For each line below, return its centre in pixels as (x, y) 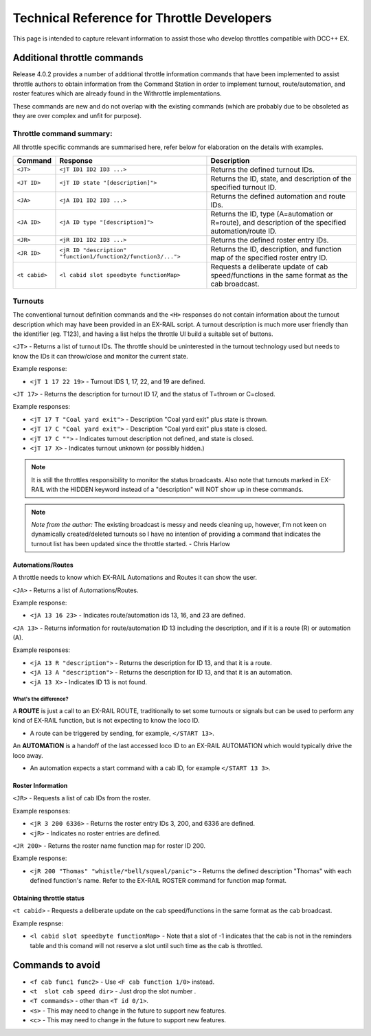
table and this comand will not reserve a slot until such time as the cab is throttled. (146, 945)
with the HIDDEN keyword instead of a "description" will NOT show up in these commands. (175, 489)
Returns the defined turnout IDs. (263, 170)
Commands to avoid (57, 965)
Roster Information (40, 785)
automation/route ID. (244, 231)
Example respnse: (38, 923)
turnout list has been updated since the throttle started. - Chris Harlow (131, 543)
